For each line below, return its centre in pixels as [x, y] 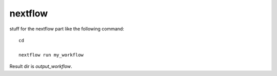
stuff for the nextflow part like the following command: [67, 29]
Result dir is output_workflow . [41, 66]
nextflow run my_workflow [51, 55]
